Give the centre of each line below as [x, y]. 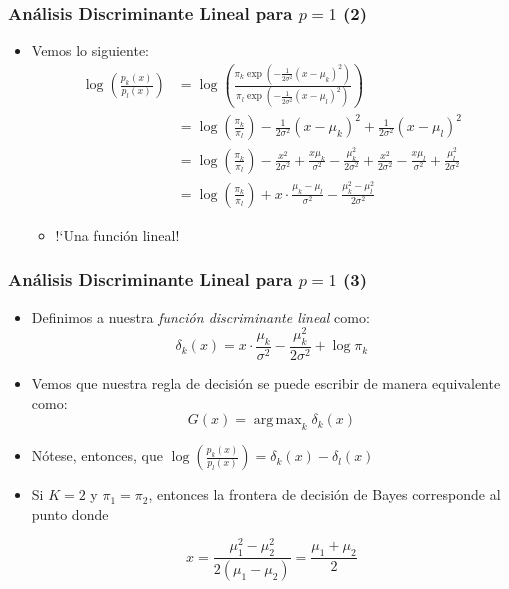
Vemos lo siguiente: [90, 50]
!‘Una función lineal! [117, 234]
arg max [277, 420]
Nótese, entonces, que [97, 455]
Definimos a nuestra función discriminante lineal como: [200, 316]
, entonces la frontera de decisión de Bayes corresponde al [324, 494]
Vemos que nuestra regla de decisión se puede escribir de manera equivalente [266, 383]
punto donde [70, 513]
